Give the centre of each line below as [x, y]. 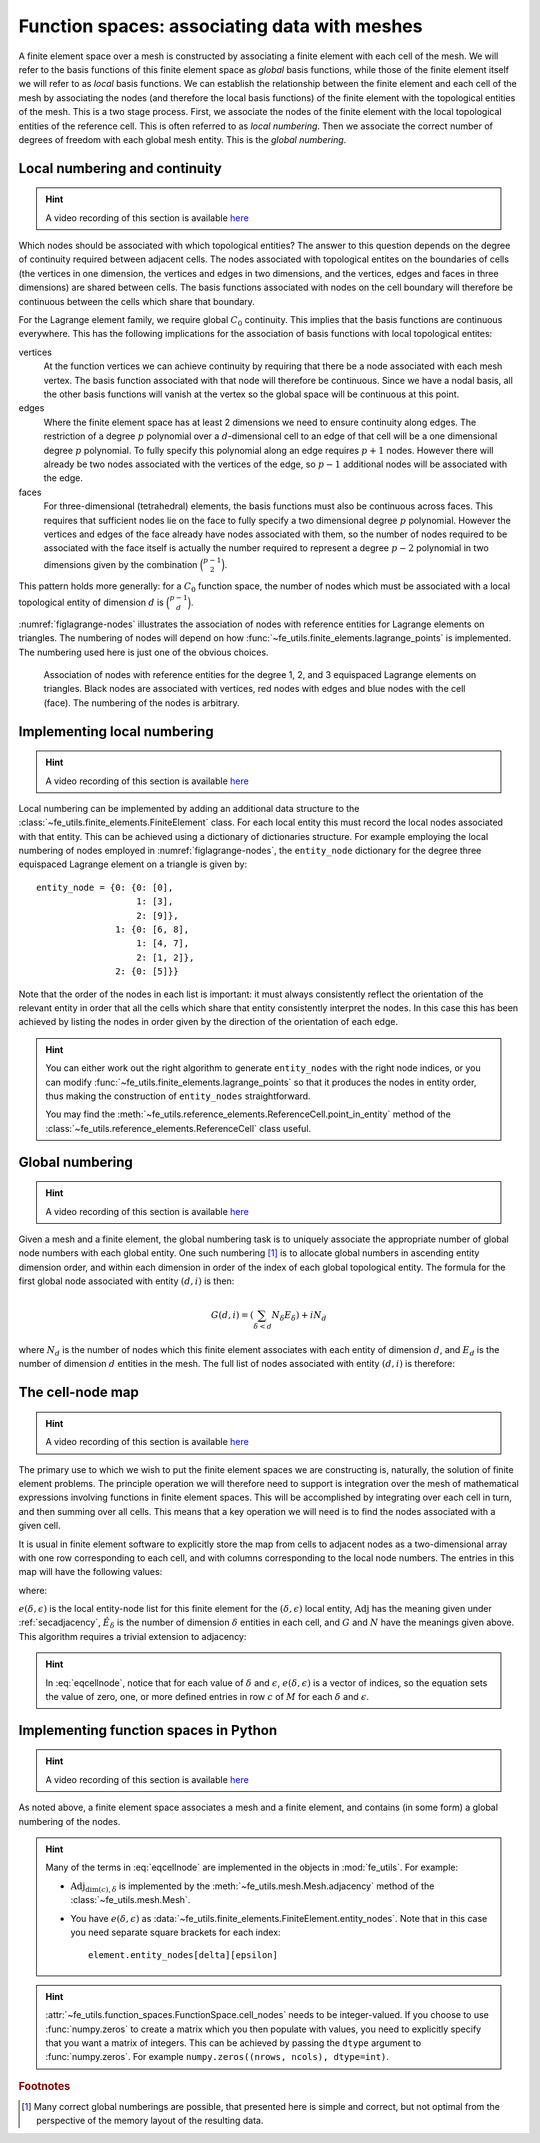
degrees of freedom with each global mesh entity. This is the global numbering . [182, 139]
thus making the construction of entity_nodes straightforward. [178, 1096]
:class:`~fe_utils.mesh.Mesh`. [130, 1900]
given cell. [39, 1526]
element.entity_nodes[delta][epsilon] [183, 1955]
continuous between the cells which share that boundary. [136, 301]
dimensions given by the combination [120, 564]
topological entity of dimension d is [91, 602]
